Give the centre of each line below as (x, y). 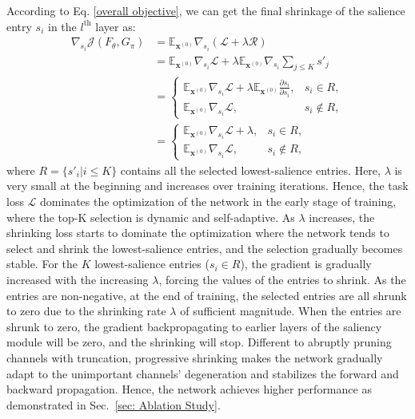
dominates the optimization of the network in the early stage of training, (218, 202)
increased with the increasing (78, 280)
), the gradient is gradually (306, 264)
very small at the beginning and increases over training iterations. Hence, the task (207, 186)
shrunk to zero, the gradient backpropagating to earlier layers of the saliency (194, 326)
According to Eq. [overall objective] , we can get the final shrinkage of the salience (206, 10)
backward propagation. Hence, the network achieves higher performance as (189, 389)
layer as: (116, 26)
